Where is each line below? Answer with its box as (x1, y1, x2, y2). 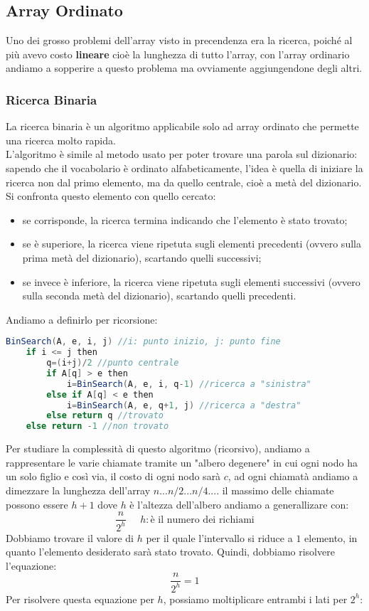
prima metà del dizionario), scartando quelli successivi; (22, 250, 262, 265)
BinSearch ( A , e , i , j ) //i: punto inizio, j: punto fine (6, 336, 281, 347)
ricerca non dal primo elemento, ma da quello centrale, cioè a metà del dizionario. (6, 174, 362, 189)
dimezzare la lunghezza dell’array (6, 482, 151, 497)
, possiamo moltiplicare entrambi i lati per (163, 591, 348, 606)
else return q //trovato (46, 410, 164, 421)
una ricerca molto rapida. (6, 132, 116, 147)
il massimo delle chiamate (222, 482, 334, 497)
